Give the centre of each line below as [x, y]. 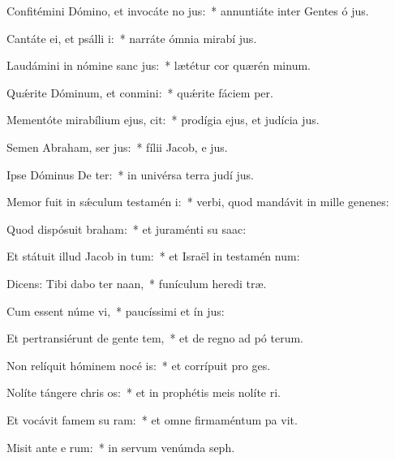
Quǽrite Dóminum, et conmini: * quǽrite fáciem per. [140, 92]
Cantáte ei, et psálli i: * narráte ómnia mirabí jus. [132, 38]
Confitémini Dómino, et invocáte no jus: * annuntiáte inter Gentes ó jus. [188, 11]
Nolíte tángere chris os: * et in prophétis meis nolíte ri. [144, 392]
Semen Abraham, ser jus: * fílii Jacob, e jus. [117, 146]
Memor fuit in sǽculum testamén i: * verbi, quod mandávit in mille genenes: [198, 202]
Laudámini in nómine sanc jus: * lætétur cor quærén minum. [159, 65]
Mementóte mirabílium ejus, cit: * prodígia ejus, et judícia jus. [163, 120]
